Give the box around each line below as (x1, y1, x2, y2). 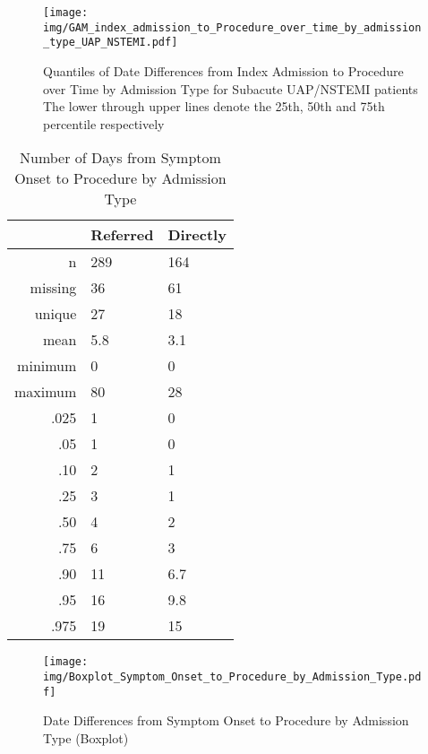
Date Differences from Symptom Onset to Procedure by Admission (43, 711, 409, 730)
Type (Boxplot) (43, 728, 129, 747)
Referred (90, 224, 154, 246)
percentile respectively (43, 114, 165, 133)
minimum (17, 355, 77, 377)
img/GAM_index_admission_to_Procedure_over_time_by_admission (43, 21, 422, 34)
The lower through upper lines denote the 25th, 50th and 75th (43, 97, 385, 116)
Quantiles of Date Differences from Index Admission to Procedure (43, 61, 404, 80)
